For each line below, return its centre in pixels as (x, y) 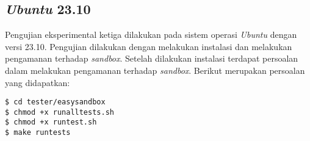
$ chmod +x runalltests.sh (59, 112)
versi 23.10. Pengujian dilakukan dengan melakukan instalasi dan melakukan (149, 46)
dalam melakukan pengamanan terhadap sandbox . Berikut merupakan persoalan (155, 70)
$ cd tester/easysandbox (55, 102)
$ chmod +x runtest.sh (51, 122)
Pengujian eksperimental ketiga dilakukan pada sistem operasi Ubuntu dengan (151, 34)
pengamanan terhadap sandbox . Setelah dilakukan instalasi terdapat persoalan (152, 58)
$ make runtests (38, 133)
